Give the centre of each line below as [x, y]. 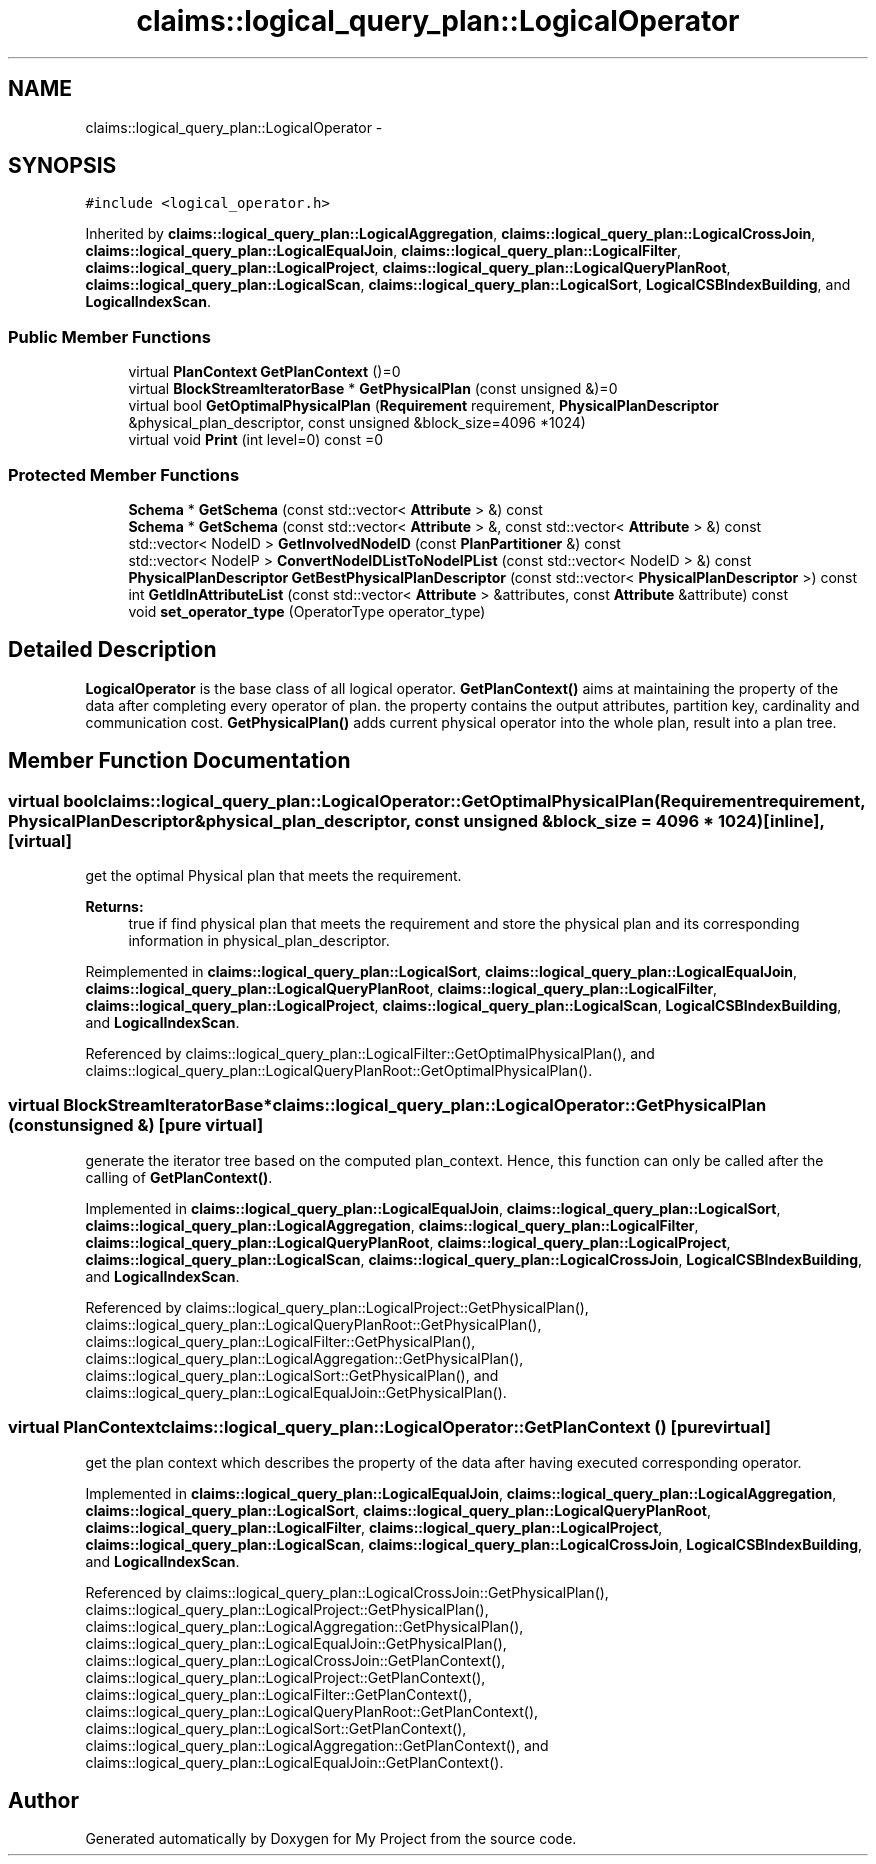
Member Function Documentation [179, 761]
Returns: [114, 906]
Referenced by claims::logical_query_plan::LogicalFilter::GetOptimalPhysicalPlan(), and [370, 1053]
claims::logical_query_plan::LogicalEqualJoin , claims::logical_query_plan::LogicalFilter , [383, 251]
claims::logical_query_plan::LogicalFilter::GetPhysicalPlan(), [280, 1341]
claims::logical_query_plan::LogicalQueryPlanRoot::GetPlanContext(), [312, 1711]
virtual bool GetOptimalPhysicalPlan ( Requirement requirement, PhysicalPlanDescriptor [423, 406]
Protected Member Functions [124, 474]
